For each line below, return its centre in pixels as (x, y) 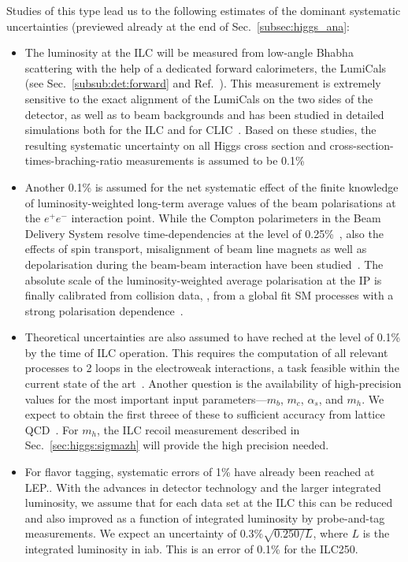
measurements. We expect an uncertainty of (130, 533)
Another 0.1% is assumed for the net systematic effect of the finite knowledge (211, 186)
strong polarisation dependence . (104, 310)
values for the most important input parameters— (146, 398)
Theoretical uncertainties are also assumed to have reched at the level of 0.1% (213, 337)
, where (330, 533)
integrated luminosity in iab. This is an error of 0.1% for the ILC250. (191, 549)
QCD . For (52, 429)
